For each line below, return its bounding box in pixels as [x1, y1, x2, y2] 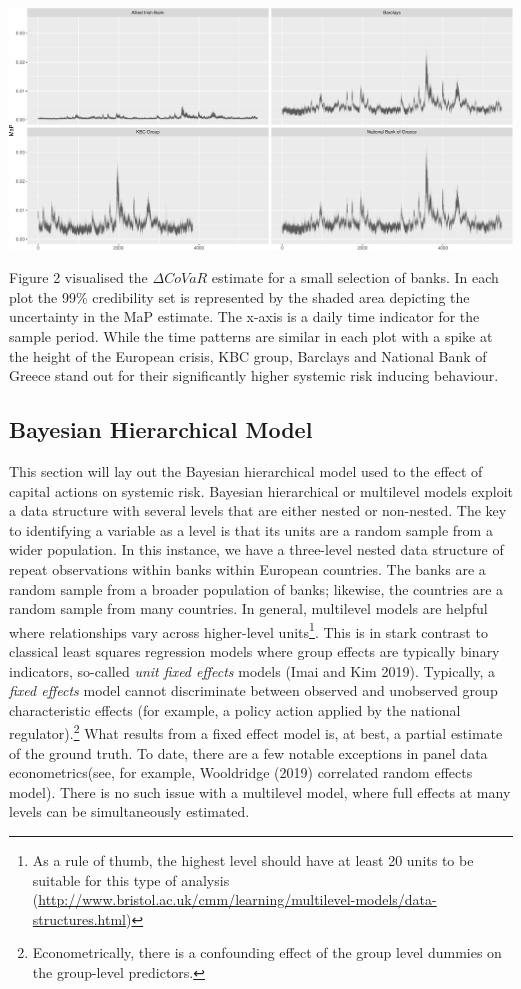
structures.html [32, 908, 126, 929]
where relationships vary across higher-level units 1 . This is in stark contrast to [9, 618, 488, 642]
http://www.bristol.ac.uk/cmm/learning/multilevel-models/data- [38, 889, 437, 910]
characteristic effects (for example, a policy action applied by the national [9, 699, 461, 720]
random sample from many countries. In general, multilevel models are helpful [9, 598, 488, 619]
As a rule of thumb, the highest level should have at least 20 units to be [32, 850, 474, 871]
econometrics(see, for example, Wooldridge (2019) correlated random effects [9, 762, 473, 783]
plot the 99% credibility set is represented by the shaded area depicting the [9, 286, 470, 307]
